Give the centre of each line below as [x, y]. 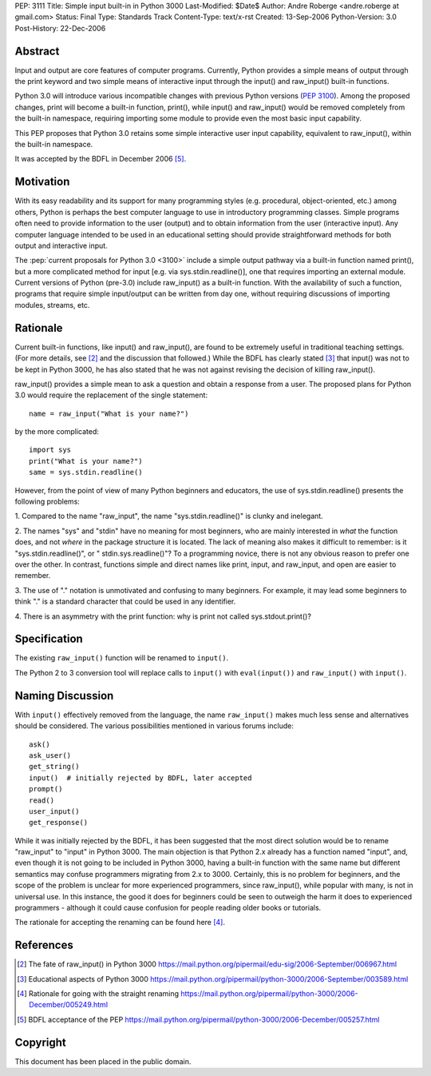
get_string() [54, 767]
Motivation [42, 182]
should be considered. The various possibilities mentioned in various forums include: [154, 726]
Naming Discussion [64, 695]
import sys [50, 450]
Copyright [41, 1042]
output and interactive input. [61, 245]
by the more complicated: [57, 432]
